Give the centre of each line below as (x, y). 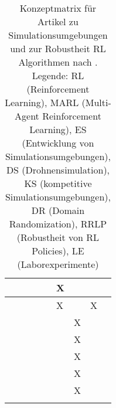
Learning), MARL (42, 102)
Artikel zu (58, 21)
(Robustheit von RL (58, 237)
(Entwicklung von (58, 143)
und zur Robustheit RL (58, 48)
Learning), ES (58, 129)
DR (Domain (58, 210)
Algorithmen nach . (58, 62)
